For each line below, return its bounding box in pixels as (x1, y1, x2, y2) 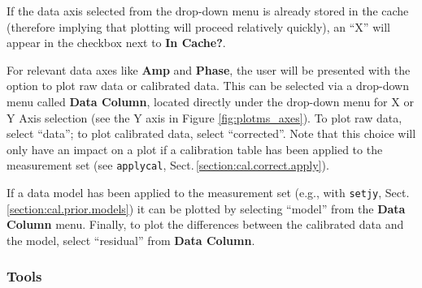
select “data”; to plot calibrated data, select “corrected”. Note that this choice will (7, 125, 416, 142)
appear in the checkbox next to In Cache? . (7, 34, 226, 51)
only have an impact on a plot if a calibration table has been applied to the (7, 140, 383, 157)
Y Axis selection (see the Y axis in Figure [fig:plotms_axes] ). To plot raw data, (7, 109, 402, 126)
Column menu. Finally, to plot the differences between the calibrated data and (7, 216, 404, 233)
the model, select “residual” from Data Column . (7, 231, 255, 248)
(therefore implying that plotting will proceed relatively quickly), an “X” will (7, 18, 390, 35)
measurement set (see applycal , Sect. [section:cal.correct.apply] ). (7, 157, 329, 174)
